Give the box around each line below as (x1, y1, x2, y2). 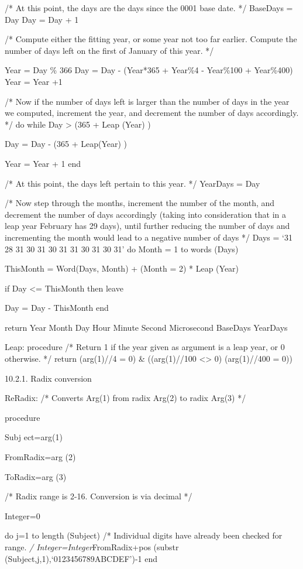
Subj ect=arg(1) (5, 431, 63, 443)
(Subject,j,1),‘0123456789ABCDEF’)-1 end (5, 552, 157, 564)
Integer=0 (5, 509, 40, 522)
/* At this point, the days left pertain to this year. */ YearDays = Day (5, 177, 260, 189)
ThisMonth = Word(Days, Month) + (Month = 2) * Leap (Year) (5, 262, 239, 275)
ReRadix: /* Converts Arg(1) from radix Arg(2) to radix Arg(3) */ (5, 392, 246, 404)
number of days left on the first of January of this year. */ (5, 44, 214, 56)
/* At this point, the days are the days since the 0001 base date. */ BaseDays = (5, 2, 293, 13)
